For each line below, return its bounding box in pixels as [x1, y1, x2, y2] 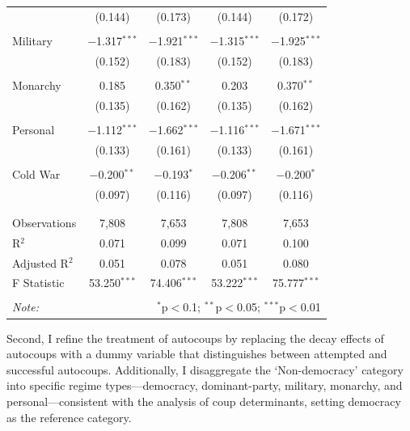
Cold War [12, 165, 61, 182]
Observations [12, 213, 77, 230]
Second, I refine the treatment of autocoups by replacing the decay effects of [6, 329, 384, 346]
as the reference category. [6, 408, 132, 425]
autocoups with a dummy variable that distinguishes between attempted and [6, 345, 387, 362]
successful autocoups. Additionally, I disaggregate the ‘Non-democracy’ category [6, 361, 404, 378]
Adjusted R [12, 254, 69, 271]
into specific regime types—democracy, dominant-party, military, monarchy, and [6, 377, 403, 394]
